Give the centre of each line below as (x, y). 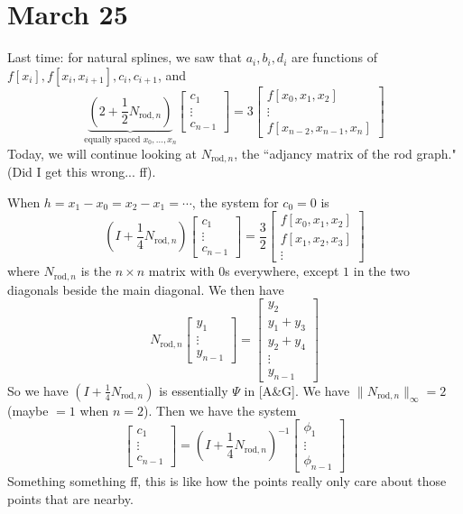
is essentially (194, 390)
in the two (381, 271)
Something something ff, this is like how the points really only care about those (227, 481)
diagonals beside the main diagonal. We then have (146, 289)
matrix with (181, 271)
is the (96, 271)
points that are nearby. (70, 498)
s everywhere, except (282, 271)
